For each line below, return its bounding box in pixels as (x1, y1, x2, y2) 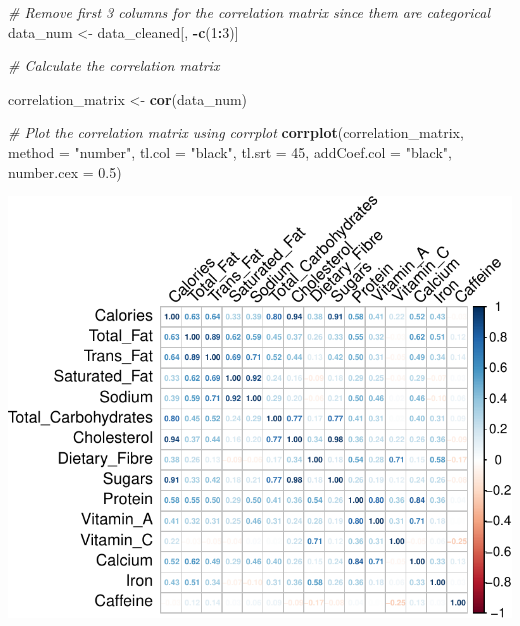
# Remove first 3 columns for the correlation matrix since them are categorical (8, 2, 491, 22)
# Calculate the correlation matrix (8, 55, 220, 76)
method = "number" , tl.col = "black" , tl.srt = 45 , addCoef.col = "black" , (8, 141, 452, 162)
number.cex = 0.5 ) (8, 161, 122, 182)
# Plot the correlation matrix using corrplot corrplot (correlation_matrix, (8, 122, 464, 143)
